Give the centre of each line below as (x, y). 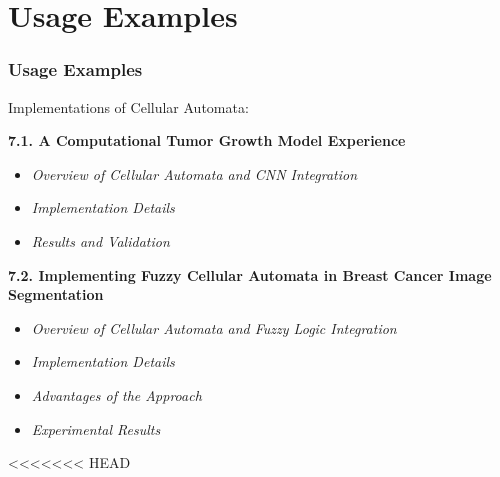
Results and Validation (100, 240)
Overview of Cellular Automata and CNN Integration (194, 173)
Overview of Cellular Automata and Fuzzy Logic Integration (214, 327)
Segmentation (56, 294)
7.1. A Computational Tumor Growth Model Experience (207, 140)
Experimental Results (96, 428)
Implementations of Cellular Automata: (128, 106)
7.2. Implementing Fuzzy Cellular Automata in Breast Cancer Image (250, 274)
